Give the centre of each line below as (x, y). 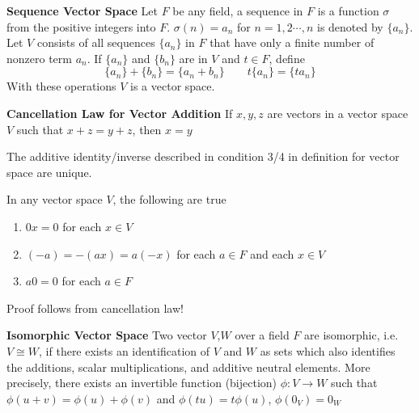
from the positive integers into (81, 26)
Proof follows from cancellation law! (95, 308)
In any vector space (55, 199)
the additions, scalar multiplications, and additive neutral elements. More (188, 367)
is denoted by (350, 26)
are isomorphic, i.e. (351, 335)
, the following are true (169, 199)
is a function (348, 11)
